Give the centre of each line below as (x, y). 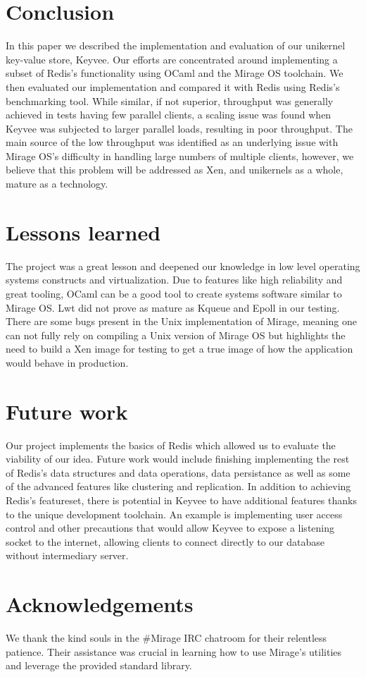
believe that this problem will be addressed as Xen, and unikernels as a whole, (175, 170)
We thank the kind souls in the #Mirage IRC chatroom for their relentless (166, 638)
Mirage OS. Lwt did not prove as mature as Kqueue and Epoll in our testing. (173, 307)
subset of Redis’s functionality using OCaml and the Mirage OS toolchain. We (175, 73)
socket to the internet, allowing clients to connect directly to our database (165, 541)
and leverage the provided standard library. (99, 665)
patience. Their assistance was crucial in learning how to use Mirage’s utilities (174, 651)
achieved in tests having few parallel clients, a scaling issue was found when (169, 115)
